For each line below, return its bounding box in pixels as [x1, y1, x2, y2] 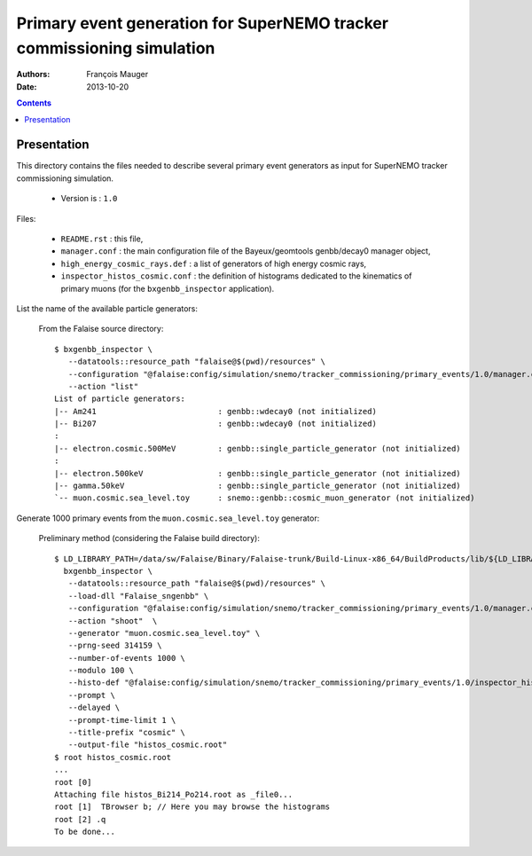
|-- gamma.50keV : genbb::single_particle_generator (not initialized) [54, 481, 461, 491]
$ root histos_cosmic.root [54, 752, 172, 762]
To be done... [54, 827, 115, 837]
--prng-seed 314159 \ [67, 640, 162, 651]
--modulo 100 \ [67, 665, 135, 676]
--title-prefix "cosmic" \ [67, 727, 186, 738]
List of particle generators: [54, 394, 186, 404]
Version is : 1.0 [60, 193, 118, 204]
